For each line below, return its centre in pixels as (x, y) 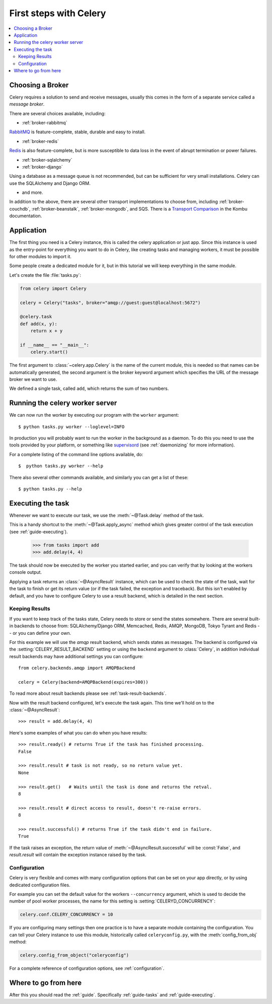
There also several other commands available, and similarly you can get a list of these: (99, 477)
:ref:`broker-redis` (40, 141)
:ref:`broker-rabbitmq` (45, 122)
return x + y (47, 331)
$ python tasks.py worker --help (61, 466)
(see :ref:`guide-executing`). (39, 532)
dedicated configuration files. (40, 885)
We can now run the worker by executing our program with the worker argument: (94, 415)
